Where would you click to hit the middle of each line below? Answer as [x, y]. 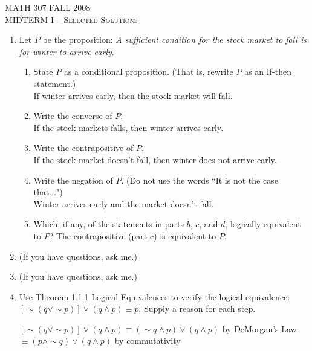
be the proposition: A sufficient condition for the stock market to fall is [175, 40]
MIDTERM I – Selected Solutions [71, 19]
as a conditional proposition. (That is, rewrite [148, 72]
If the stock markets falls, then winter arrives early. [128, 127]
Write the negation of [73, 180]
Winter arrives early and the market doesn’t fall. [124, 203]
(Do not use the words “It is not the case [202, 180]
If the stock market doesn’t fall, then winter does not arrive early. [155, 159]
